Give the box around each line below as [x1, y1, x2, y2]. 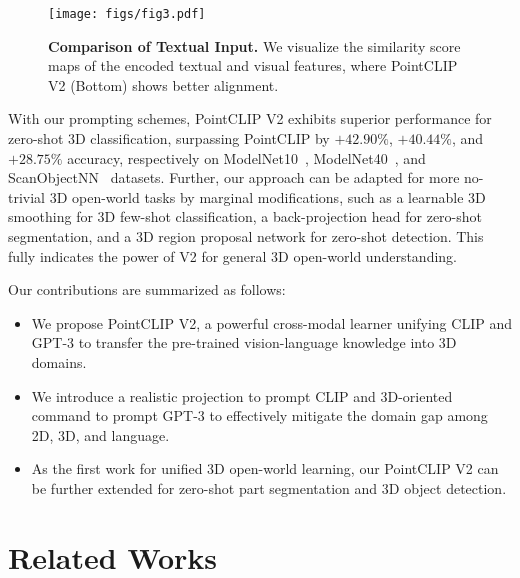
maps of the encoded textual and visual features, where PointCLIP [48, 55, 458, 76]
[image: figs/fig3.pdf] [48, 7, 206, 21]
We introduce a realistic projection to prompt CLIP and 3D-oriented [31, 385, 453, 406]
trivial [8, 186, 46, 207]
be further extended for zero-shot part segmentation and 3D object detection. [31, 477, 507, 498]
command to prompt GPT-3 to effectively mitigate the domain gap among [31, 405, 488, 426]
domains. [31, 351, 87, 372]
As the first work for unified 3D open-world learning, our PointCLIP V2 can [31, 458, 499, 479]
